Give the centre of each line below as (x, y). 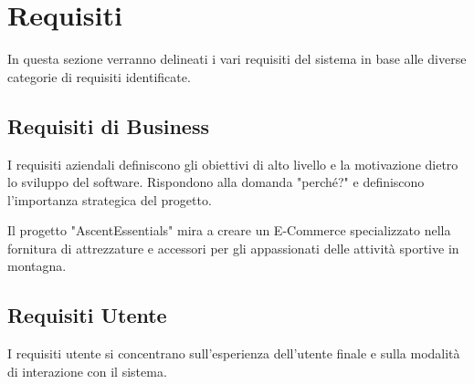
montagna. (37, 266)
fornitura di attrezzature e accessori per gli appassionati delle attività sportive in (233, 248)
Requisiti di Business (108, 125)
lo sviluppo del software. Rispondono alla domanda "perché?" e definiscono (216, 182)
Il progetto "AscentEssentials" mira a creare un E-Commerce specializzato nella (229, 230)
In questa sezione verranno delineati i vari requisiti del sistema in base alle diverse (237, 59)
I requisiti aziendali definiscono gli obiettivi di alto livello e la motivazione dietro (233, 164)
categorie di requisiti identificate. (99, 76)
